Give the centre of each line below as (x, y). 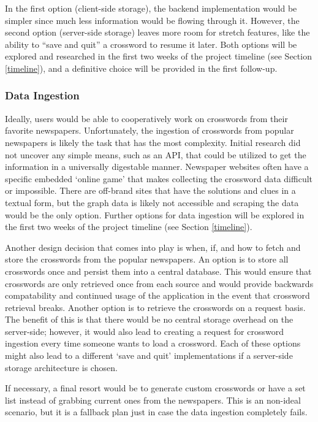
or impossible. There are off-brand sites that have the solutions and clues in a (150, 190)
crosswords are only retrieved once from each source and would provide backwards (159, 283)
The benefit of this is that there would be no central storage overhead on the (149, 319)
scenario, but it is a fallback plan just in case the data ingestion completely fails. (156, 412)
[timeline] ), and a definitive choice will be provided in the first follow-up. (141, 68)
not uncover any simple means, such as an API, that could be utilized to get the (156, 154)
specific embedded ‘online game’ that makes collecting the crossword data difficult (159, 178)
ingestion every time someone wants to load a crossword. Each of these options (153, 343)
